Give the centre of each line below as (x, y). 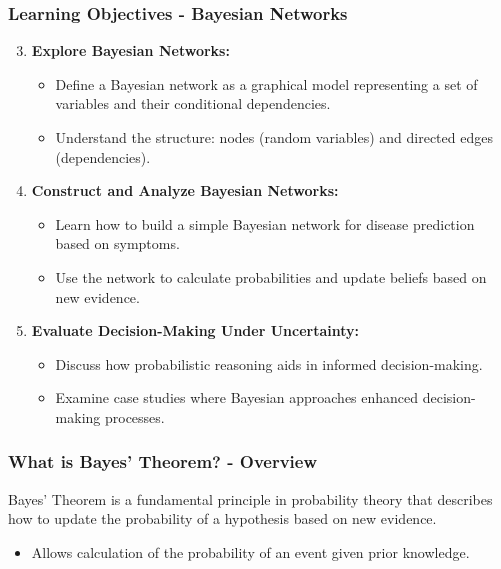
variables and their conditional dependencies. (193, 103)
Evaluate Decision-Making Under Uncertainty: (195, 330)
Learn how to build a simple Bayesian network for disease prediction (265, 223)
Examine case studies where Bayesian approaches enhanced (237, 397)
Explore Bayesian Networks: (130, 50)
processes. (134, 416)
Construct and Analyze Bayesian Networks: (185, 190)
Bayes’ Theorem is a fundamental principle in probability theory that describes (250, 498)
